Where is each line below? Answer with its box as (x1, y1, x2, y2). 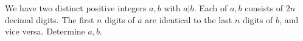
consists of (245, 2, 284, 14)
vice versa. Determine (5, 25, 85, 37)
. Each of (193, 2, 228, 14)
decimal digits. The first (5, 13, 94, 26)
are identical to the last (145, 13, 232, 26)
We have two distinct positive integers (5, 2, 147, 14)
